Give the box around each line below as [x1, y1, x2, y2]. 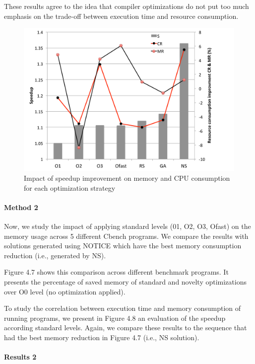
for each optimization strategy [24, 182, 116, 193]
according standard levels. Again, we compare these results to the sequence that [4, 322, 247, 333]
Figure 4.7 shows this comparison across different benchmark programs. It [4, 267, 229, 277]
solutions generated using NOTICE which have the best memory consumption [4, 240, 242, 251]
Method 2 [4, 202, 38, 212]
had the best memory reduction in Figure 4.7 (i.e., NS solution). [4, 332, 199, 342]
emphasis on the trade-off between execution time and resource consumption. [4, 10, 239, 21]
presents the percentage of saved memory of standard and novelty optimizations [4, 276, 247, 287]
